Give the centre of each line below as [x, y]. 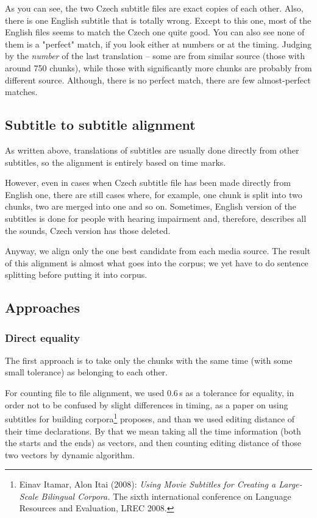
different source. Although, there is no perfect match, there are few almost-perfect [158, 80]
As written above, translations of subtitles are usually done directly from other [152, 150]
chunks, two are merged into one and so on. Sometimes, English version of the [151, 206]
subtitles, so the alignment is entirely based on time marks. [116, 162]
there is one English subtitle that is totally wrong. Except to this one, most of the [158, 20]
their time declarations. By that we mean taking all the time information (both [153, 431]
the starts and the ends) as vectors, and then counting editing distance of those [153, 443]
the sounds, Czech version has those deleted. [88, 230]
